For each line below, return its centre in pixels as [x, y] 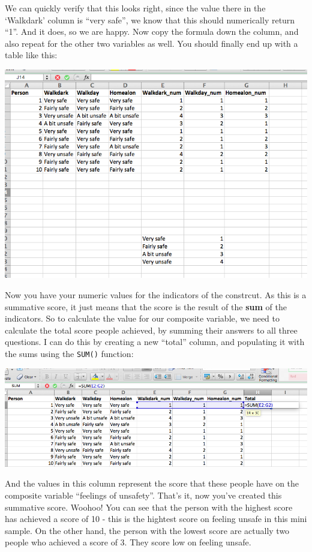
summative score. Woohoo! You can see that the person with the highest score [149, 507]
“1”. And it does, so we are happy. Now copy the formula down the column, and [152, 31]
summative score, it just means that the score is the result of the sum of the [146, 306]
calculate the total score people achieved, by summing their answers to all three [151, 330]
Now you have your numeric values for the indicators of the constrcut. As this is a [156, 295]
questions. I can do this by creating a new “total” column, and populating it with [155, 342]
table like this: [31, 55]
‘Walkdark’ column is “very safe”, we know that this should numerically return [150, 19]
